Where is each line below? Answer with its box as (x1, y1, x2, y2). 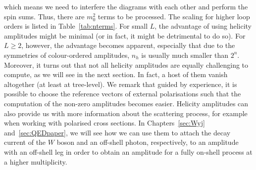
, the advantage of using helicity (154, 21, 252, 31)
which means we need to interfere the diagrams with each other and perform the (4, 1, 248, 11)
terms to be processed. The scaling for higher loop (98, 11, 250, 21)
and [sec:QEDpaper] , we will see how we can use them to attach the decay (4, 127, 231, 137)
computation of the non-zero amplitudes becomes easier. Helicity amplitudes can (4, 98, 249, 108)
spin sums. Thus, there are (4, 11, 85, 21)
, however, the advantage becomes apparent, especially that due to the (21, 40, 235, 50)
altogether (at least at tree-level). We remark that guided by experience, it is (4, 79, 237, 89)
